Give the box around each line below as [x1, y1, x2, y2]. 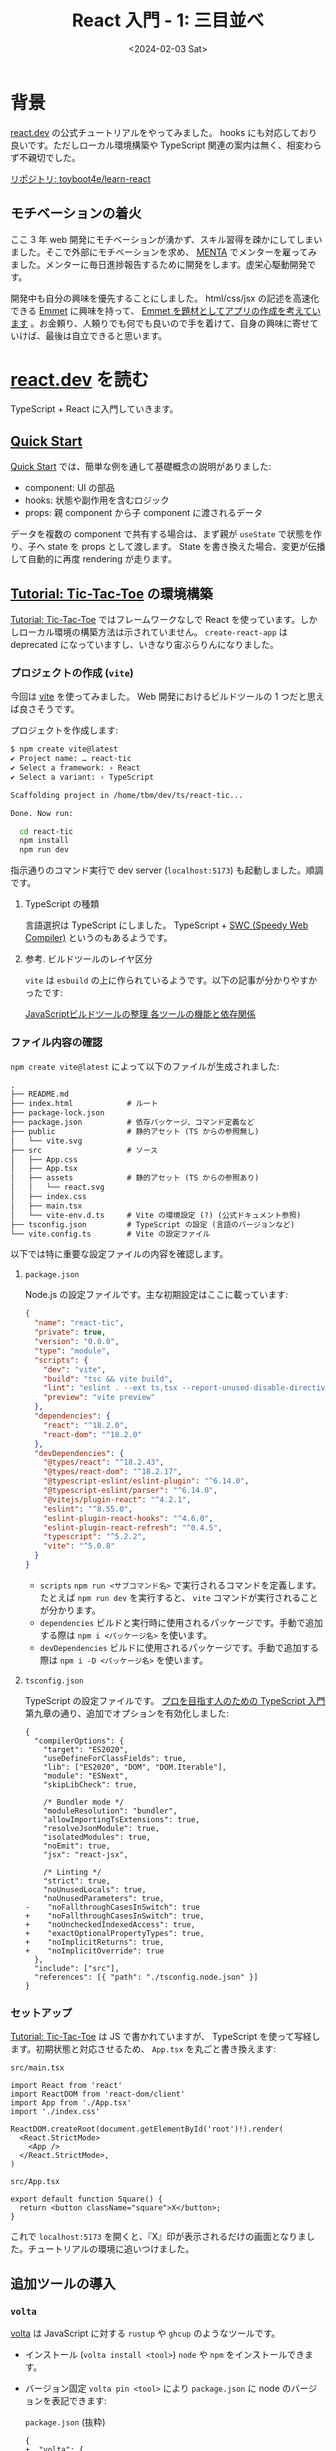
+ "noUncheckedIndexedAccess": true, [24, 1919, 196, 1930]
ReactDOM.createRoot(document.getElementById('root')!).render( [10, 2124, 284, 2135]
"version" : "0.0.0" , [34, 1337, 120, 1347]
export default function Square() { [10, 2194, 163, 2205]
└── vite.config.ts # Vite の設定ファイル [10, 1229, 211, 1239]
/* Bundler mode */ [43, 1797, 125, 1807]
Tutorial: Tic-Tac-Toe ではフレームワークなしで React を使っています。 [10, 614, 301, 626]
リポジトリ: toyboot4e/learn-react [10, 172, 151, 185]
